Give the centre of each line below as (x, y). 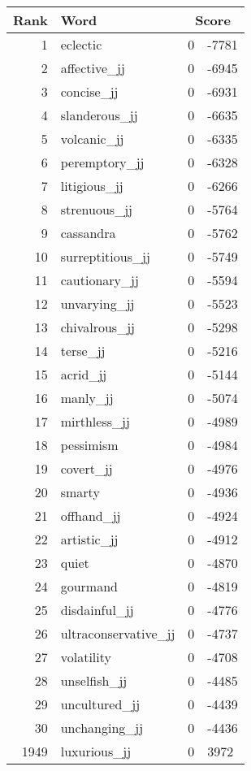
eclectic (81, 44)
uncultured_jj (100, 704)
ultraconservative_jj (118, 633)
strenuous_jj (96, 209)
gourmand (89, 586)
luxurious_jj (96, 751)
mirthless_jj (95, 421)
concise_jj (89, 91)
